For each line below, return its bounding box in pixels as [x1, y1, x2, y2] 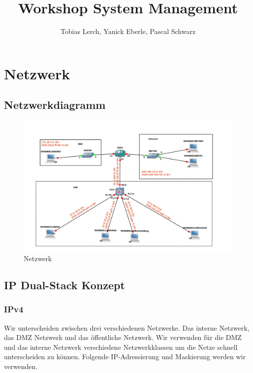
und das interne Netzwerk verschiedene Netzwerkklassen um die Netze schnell [4, 341, 238, 352]
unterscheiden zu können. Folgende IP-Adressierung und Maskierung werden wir [4, 351, 246, 362]
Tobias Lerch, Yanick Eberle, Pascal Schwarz [60, 26, 196, 36]
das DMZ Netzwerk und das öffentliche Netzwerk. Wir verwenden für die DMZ [4, 332, 242, 342]
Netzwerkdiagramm [4, 97, 106, 112]
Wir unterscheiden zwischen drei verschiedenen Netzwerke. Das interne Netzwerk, [4, 322, 250, 333]
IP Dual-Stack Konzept [4, 277, 125, 293]
